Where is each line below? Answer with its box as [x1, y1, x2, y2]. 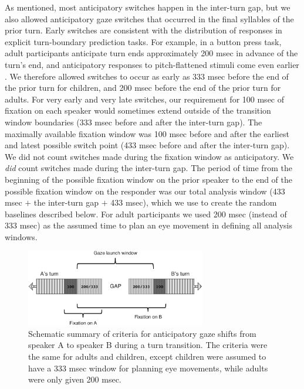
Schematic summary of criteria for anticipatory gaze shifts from [28, 327, 256, 339]
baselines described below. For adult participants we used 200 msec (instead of [5, 207, 287, 220]
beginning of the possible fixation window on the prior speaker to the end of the [5, 173, 292, 185]
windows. [5, 230, 38, 243]
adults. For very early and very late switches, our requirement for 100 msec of [5, 93, 285, 105]
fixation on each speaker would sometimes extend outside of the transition [5, 104, 271, 117]
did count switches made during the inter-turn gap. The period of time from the [5, 162, 292, 174]
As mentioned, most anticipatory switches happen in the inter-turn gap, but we [5, 1, 291, 13]
